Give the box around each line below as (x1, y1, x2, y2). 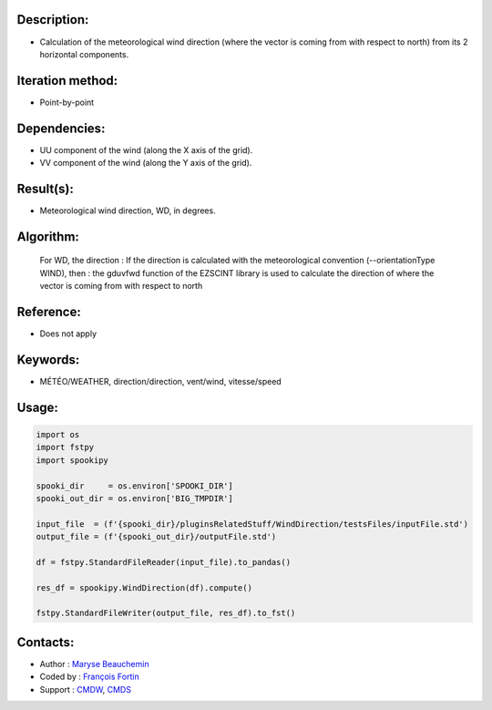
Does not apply (39, 328, 97, 339)
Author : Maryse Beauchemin (39, 658, 149, 669)
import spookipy (36, 455, 109, 465)
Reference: (16, 304, 81, 320)
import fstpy (36, 442, 95, 453)
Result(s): (16, 180, 75, 196)
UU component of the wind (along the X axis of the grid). (39, 144, 253, 155)
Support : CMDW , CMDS (39, 684, 132, 695)
